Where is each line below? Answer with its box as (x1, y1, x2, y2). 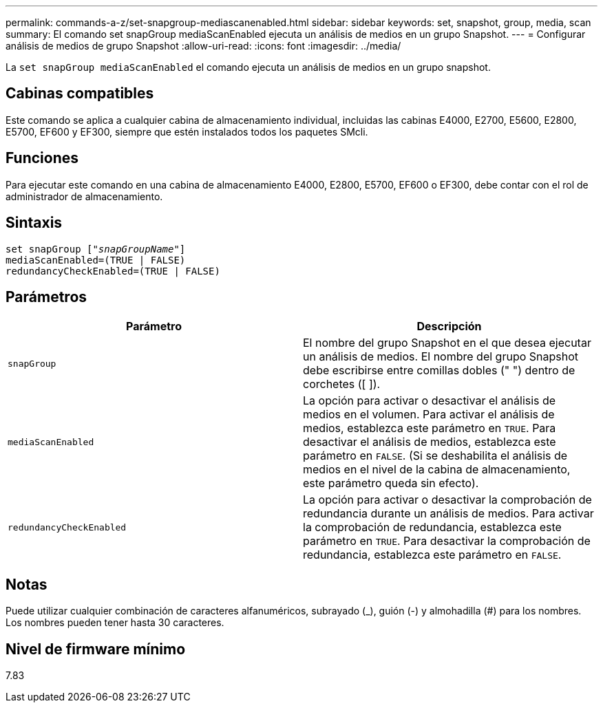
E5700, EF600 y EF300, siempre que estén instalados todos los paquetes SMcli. (6, 125, 368, 138)
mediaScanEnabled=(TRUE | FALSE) (6, 254, 186, 266)
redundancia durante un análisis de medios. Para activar (303, 506, 594, 521)
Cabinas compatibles (6, 85, 154, 103)
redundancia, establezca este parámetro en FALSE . (303, 548, 562, 562)
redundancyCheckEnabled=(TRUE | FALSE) (6, 265, 220, 277)
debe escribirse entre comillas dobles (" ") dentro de (303, 363, 575, 378)
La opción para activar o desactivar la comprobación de (303, 493, 592, 507)
